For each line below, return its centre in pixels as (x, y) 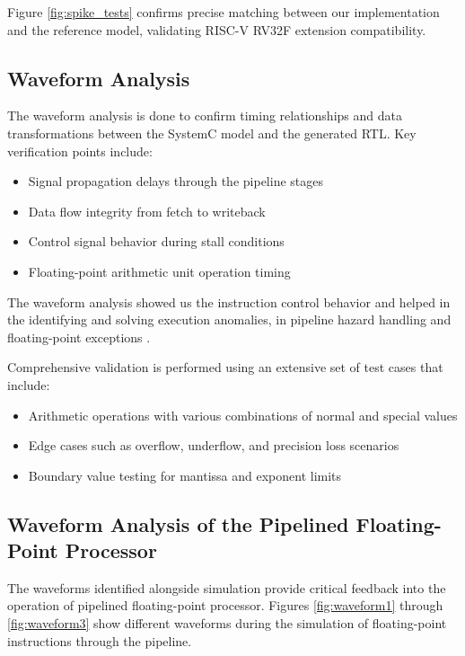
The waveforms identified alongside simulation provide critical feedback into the (227, 587)
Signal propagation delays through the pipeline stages (175, 181)
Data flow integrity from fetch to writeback (147, 211)
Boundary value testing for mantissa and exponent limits (185, 475)
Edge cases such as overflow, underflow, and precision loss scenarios (214, 445)
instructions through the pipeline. (100, 640)
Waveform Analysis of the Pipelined (178, 523)
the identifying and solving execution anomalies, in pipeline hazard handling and (229, 319)
